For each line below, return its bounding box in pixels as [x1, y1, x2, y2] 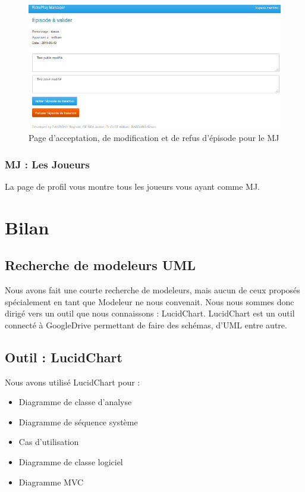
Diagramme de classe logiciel [18, 456, 123, 468]
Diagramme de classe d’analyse [18, 396, 132, 408]
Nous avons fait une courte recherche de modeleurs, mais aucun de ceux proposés [5, 284, 300, 296]
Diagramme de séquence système [18, 415, 138, 428]
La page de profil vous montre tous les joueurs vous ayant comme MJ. [5, 180, 260, 192]
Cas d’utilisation [18, 435, 79, 448]
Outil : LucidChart [5, 347, 122, 366]
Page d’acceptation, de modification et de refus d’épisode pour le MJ [29, 131, 279, 144]
